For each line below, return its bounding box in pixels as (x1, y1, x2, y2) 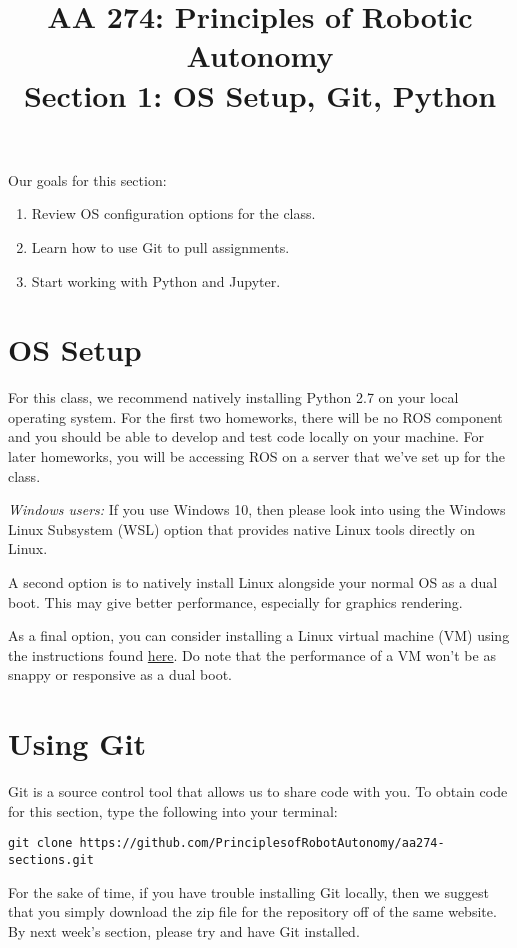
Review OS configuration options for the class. (31, 203, 316, 224)
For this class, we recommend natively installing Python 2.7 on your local (8, 387, 459, 408)
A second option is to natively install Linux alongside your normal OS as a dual (8, 572, 498, 592)
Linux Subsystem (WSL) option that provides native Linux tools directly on (8, 518, 475, 539)
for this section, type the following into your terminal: (8, 800, 338, 821)
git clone (8, 836, 73, 851)
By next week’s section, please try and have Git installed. (8, 920, 360, 941)
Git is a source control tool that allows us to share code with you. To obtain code (8, 781, 508, 802)
